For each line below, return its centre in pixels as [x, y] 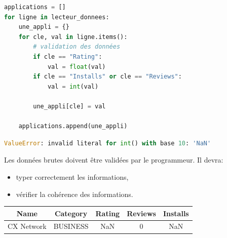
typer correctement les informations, [72, 176]
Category [71, 213]
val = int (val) [73, 86]
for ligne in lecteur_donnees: [57, 17]
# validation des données [77, 47]
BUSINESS [71, 226]
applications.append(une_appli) [73, 126]
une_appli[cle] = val [69, 106]
